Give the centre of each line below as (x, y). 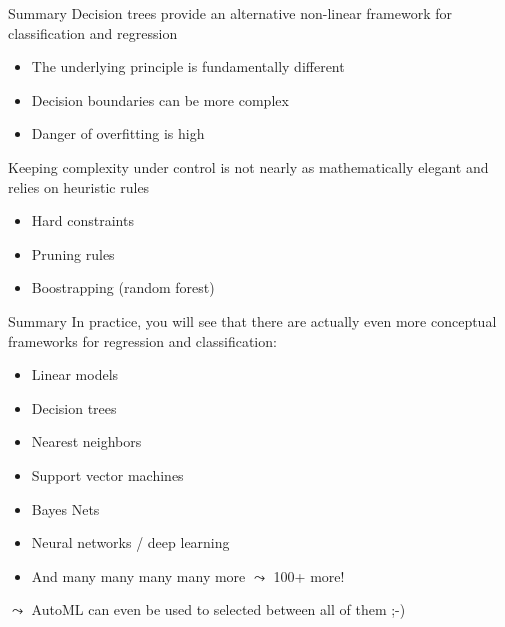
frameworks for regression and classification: (142, 340)
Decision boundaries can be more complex (160, 99)
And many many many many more (138, 575)
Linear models (75, 374)
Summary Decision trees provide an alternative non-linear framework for (230, 13)
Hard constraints (82, 220)
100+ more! (309, 575)
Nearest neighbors (86, 441)
